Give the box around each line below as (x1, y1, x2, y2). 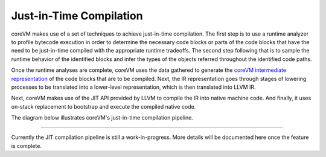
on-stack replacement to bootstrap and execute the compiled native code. (11, 103, 196, 110)
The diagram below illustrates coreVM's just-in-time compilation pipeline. (11, 114, 193, 121)
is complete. (11, 142, 42, 149)
